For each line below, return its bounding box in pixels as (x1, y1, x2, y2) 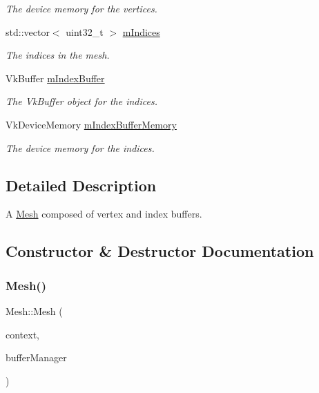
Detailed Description (6, 174, 157, 195)
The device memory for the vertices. (6, 1, 157, 15)
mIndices (122, 24, 160, 39)
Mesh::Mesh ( (6, 303, 63, 318)
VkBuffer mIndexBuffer (6, 70, 105, 85)
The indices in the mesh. (6, 48, 110, 62)
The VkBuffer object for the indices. (6, 94, 157, 108)
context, (6, 327, 39, 341)
